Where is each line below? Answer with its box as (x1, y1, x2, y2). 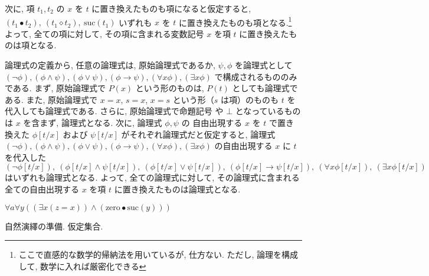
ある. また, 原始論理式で (5, 93, 98, 105)
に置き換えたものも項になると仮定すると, (91, 2, 251, 14)
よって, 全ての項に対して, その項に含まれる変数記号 (5, 27, 204, 39)
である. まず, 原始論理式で (5, 82, 106, 94)
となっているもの (235, 105, 301, 117)
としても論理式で (232, 82, 298, 94)
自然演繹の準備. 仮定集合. (5, 220, 103, 232)
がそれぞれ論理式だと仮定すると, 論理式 (121, 128, 276, 140)
